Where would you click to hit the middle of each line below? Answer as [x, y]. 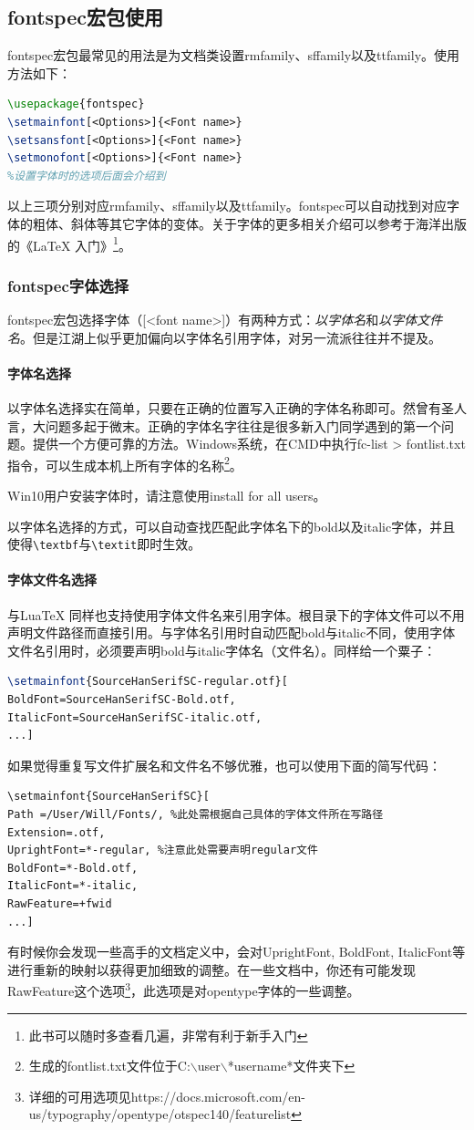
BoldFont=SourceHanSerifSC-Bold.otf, [122, 700]
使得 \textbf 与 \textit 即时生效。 [104, 544]
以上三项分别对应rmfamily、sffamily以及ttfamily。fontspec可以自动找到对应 [227, 206]
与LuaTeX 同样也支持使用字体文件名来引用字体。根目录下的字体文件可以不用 [236, 614]
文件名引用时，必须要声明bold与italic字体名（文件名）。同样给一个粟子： [222, 650]
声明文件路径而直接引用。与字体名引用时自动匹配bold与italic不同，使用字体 [232, 632]
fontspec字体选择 [68, 285]
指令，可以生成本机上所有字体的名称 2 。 [125, 463]
